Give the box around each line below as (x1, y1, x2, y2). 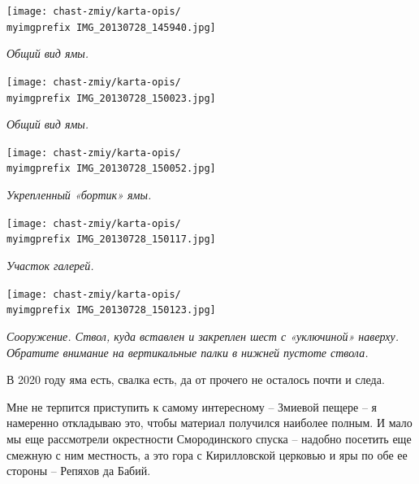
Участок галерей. (6, 257, 94, 274)
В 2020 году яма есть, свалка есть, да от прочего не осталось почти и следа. (6, 371, 385, 388)
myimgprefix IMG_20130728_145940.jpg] (6, 21, 216, 33)
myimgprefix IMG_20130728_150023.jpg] (6, 92, 216, 104)
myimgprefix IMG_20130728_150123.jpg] (6, 304, 216, 316)
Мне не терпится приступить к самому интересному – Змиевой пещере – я (6, 398, 377, 415)
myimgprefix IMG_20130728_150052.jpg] (6, 163, 216, 175)
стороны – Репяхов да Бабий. (6, 462, 151, 479)
